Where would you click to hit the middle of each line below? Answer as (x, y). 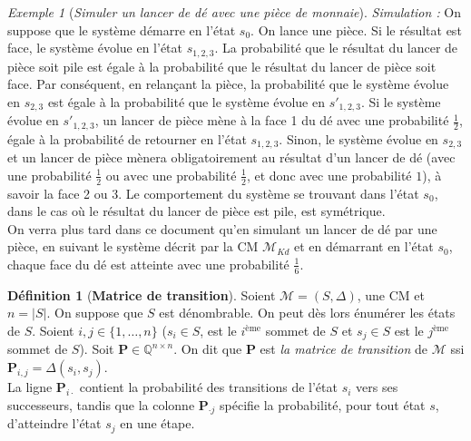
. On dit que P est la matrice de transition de (300, 349)
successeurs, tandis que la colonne (101, 404)
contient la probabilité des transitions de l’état (208, 387)
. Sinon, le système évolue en (358, 138)
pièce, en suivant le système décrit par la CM (133, 246)
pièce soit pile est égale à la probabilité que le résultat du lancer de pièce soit (222, 66)
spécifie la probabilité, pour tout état (323, 404)
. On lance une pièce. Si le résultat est (356, 29)
